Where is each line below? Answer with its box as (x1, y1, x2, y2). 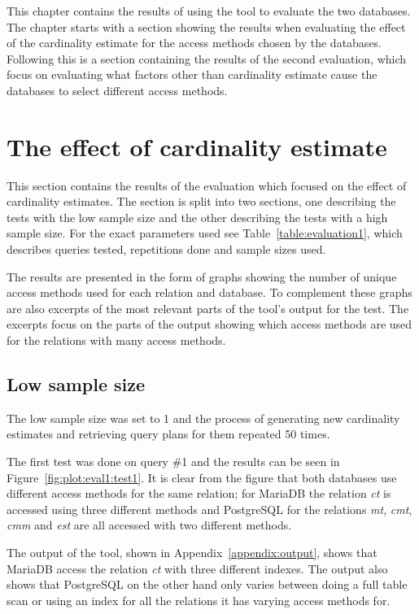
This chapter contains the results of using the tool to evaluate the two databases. (7, 2, 411, 19)
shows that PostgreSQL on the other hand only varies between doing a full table (7, 576, 408, 593)
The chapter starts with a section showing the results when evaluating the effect (7, 18, 406, 35)
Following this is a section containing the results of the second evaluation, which (7, 50, 407, 67)
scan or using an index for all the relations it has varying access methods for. (7, 591, 391, 608)
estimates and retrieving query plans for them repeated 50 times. (7, 425, 330, 442)
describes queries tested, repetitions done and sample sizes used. (7, 241, 326, 258)
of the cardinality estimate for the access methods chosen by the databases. (7, 34, 382, 51)
